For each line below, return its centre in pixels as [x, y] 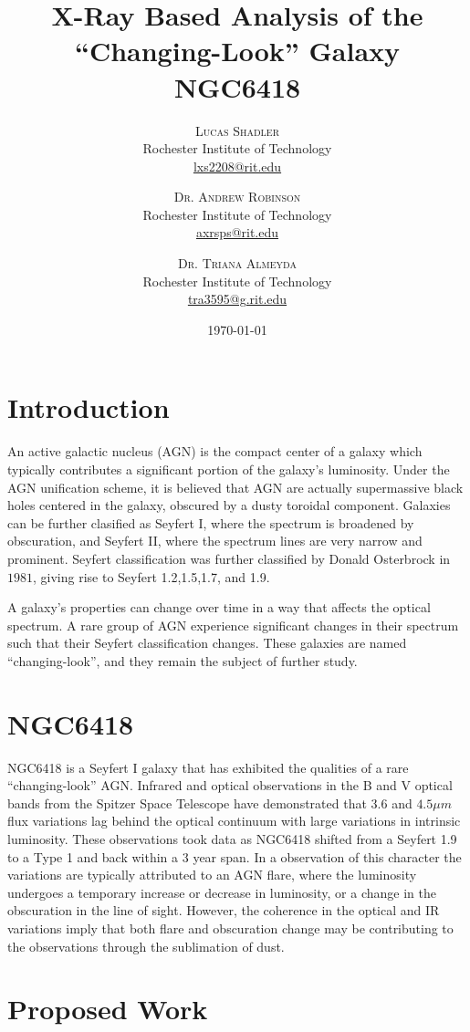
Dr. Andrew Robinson [237, 197]
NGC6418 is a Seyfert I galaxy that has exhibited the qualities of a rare [208, 767]
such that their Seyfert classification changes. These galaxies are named [207, 643]
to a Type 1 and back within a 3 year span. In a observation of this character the [235, 856]
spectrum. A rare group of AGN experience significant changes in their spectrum [233, 625]
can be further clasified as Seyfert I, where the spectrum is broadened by [211, 522]
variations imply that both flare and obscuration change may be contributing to [230, 928]
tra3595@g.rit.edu [237, 299]
